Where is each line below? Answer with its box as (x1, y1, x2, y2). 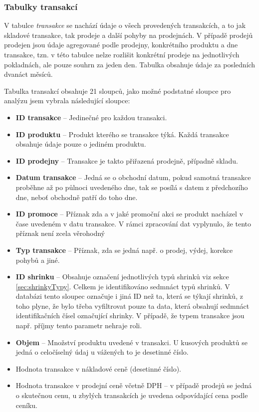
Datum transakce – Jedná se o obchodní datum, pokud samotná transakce (15, 172, 251, 183)
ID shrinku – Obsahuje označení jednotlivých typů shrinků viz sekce (15, 271, 229, 282)
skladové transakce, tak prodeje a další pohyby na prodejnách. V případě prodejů (4, 29, 253, 40)
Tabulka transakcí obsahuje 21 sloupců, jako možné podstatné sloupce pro (4, 85, 231, 96)
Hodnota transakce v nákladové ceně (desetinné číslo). (15, 363, 181, 374)
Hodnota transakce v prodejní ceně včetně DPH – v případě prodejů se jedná (15, 380, 252, 391)
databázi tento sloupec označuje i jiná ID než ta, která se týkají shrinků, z (15, 291, 243, 301)
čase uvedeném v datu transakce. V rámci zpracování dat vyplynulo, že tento (15, 218, 251, 228)
